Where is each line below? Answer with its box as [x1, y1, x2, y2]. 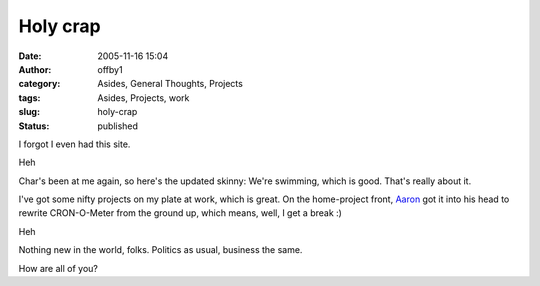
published [97, 120, 139, 132]
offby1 [97, 63, 124, 75]
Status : [18, 120, 50, 132]
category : [18, 78, 61, 90]
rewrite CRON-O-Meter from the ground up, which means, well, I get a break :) [18, 207, 342, 219]
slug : [18, 106, 40, 118]
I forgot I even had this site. [18, 138, 131, 150]
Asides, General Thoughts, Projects [97, 78, 244, 90]
